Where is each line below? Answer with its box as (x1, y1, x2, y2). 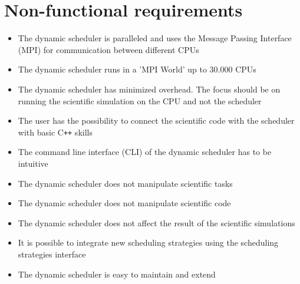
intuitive (18, 157, 48, 169)
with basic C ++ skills (18, 126, 93, 138)
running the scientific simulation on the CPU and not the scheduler (18, 94, 262, 107)
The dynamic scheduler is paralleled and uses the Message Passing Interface (18, 32, 292, 44)
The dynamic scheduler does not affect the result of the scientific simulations (18, 216, 295, 229)
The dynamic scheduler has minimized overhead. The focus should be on (18, 82, 281, 95)
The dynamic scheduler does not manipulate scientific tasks (18, 177, 233, 189)
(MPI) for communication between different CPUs (18, 43, 199, 55)
